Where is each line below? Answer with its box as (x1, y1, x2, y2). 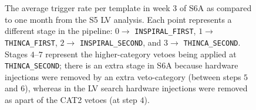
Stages (5, 47, 28, 60)
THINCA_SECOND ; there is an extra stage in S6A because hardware (5, 59, 238, 71)
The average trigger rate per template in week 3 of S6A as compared (5, 2, 252, 13)
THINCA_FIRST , (5, 36, 58, 48)
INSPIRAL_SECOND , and (79, 36, 161, 48)
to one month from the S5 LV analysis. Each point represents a (5, 13, 232, 25)
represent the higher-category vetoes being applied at (45, 47, 237, 60)
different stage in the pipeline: (5, 25, 113, 37)
